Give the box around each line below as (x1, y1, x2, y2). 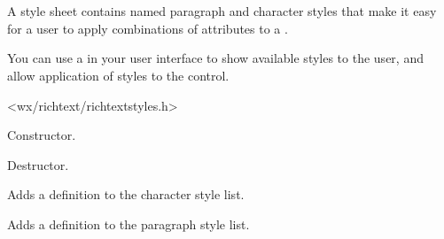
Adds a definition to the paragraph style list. (7, 214, 250, 233)
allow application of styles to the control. (7, 66, 230, 84)
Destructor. (7, 155, 69, 173)
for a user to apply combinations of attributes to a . (7, 19, 288, 37)
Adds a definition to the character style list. (7, 185, 245, 204)
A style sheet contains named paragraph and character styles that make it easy (7, 2, 437, 20)
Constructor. (7, 126, 76, 144)
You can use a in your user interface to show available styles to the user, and (7, 49, 424, 67)
